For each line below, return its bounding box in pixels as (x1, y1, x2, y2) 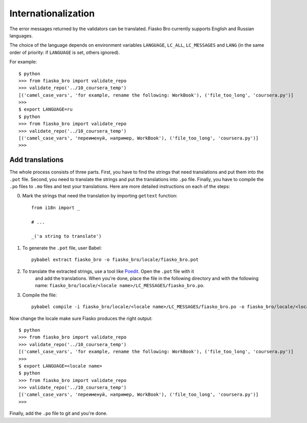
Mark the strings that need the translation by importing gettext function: (22, 193, 178, 199)
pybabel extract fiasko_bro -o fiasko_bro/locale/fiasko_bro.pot (31, 257, 199, 263)
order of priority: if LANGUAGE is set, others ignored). (9, 49, 120, 55)
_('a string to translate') (31, 233, 102, 239)
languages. (9, 32, 33, 38)
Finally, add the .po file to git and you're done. (9, 410, 108, 416)
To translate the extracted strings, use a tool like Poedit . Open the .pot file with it (22, 268, 194, 274)
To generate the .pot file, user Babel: (22, 245, 102, 251)
